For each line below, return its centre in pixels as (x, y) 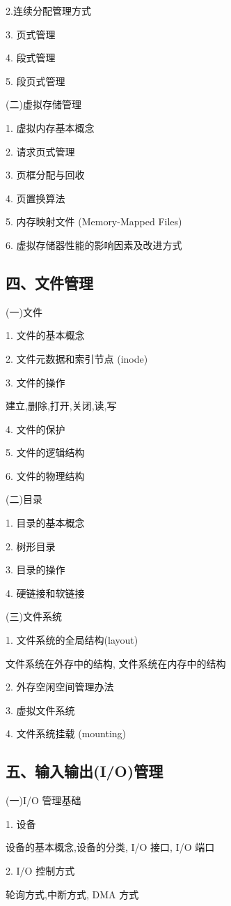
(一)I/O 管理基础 (43, 800)
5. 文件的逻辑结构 (45, 452)
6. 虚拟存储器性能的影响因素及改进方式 (94, 244)
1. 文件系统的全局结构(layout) (72, 640)
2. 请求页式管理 (40, 151)
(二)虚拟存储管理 (43, 104)
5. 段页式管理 (35, 81)
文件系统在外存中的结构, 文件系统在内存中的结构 (116, 663)
